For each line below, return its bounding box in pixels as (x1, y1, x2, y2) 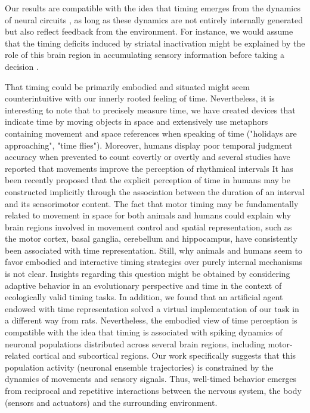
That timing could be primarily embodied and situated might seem (5, 80, 250, 93)
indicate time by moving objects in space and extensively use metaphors (5, 115, 268, 128)
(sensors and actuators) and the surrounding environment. (5, 396, 218, 408)
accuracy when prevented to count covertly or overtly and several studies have (5, 150, 290, 163)
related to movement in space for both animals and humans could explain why (5, 209, 292, 221)
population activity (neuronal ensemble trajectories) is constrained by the (5, 360, 274, 373)
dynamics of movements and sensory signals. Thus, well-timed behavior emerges (5, 372, 297, 385)
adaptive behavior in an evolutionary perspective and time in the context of (5, 279, 282, 291)
